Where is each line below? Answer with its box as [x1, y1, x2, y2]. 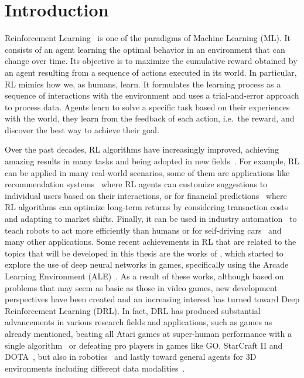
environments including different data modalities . [5, 362, 185, 374]
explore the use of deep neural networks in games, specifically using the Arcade [5, 258, 289, 271]
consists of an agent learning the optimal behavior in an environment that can [5, 43, 285, 55]
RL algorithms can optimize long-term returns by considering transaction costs [5, 201, 288, 213]
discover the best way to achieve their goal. [5, 123, 159, 136]
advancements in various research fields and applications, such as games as [5, 316, 272, 328]
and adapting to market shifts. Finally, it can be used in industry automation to [5, 212, 297, 225]
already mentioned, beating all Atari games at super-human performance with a [5, 327, 292, 339]
